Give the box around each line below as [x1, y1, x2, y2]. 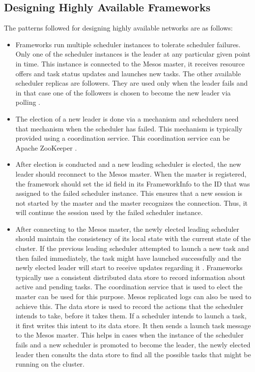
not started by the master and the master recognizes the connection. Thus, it [15, 197, 248, 208]
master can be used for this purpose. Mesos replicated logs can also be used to [15, 291, 252, 302]
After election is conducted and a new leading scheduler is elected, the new [15, 159, 241, 169]
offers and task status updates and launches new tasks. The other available [15, 68, 241, 78]
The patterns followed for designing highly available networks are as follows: [4, 23, 233, 33]
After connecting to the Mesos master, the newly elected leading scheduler [15, 223, 239, 234]
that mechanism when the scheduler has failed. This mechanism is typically [15, 123, 243, 133]
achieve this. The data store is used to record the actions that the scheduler [15, 301, 244, 311]
